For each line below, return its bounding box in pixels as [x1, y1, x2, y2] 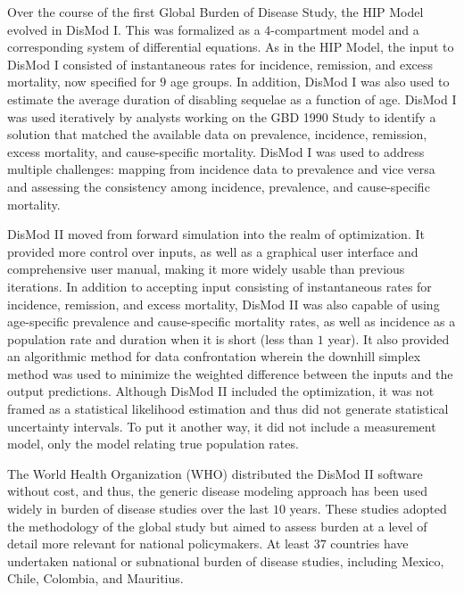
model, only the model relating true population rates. [7, 434, 299, 453]
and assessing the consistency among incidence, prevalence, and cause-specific [7, 177, 430, 195]
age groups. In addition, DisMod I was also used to [170, 72, 450, 91]
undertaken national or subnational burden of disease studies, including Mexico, [7, 551, 444, 570]
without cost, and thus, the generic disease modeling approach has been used [7, 482, 428, 500]
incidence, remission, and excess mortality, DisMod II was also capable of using [7, 294, 440, 313]
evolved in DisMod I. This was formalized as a [7, 20, 261, 38]
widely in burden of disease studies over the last [7, 499, 269, 518]
